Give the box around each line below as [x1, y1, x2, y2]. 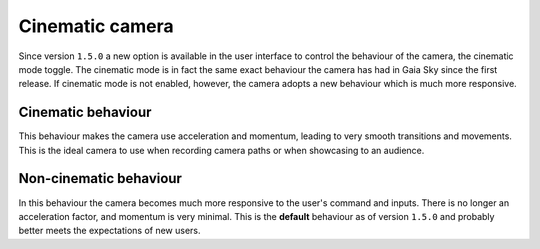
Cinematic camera [18, 15, 174, 37]
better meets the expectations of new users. [18, 225, 201, 237]
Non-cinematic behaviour [18, 170, 182, 187]
